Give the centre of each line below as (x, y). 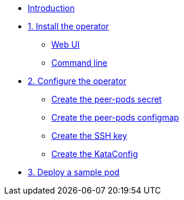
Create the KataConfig (95, 154)
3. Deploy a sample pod (74, 172)
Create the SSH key (89, 136)
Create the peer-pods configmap (115, 117)
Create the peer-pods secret (107, 99)
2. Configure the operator (77, 81)
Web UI (65, 44)
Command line (80, 63)
